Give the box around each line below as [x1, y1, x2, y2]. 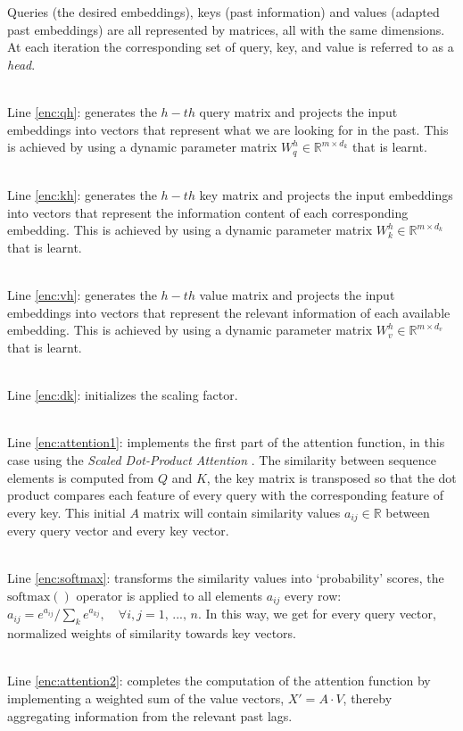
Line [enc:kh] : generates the [7, 186, 157, 204]
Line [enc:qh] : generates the [7, 102, 157, 120]
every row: [285, 586, 342, 604]
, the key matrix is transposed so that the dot [206, 468, 457, 486]
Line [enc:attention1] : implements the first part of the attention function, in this [7, 433, 445, 452]
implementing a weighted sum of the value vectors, [7, 688, 285, 707]
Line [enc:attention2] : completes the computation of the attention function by [7, 671, 431, 690]
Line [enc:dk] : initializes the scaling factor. [7, 386, 238, 404]
